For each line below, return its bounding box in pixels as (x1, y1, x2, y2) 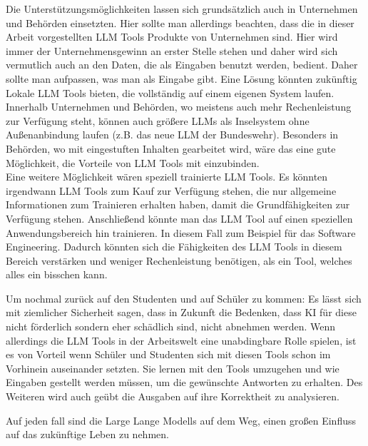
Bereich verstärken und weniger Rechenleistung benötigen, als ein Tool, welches (6, 253, 352, 268)
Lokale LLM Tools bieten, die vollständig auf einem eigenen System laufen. (6, 85, 334, 100)
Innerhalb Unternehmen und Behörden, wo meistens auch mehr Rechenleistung (6, 99, 352, 114)
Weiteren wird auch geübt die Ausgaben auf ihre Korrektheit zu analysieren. (6, 389, 339, 404)
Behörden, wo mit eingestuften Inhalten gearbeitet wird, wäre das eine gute (6, 141, 336, 156)
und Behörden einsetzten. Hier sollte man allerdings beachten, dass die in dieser (6, 15, 354, 30)
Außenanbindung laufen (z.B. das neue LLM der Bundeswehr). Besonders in (6, 127, 339, 142)
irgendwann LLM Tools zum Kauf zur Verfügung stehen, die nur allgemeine (6, 183, 337, 198)
